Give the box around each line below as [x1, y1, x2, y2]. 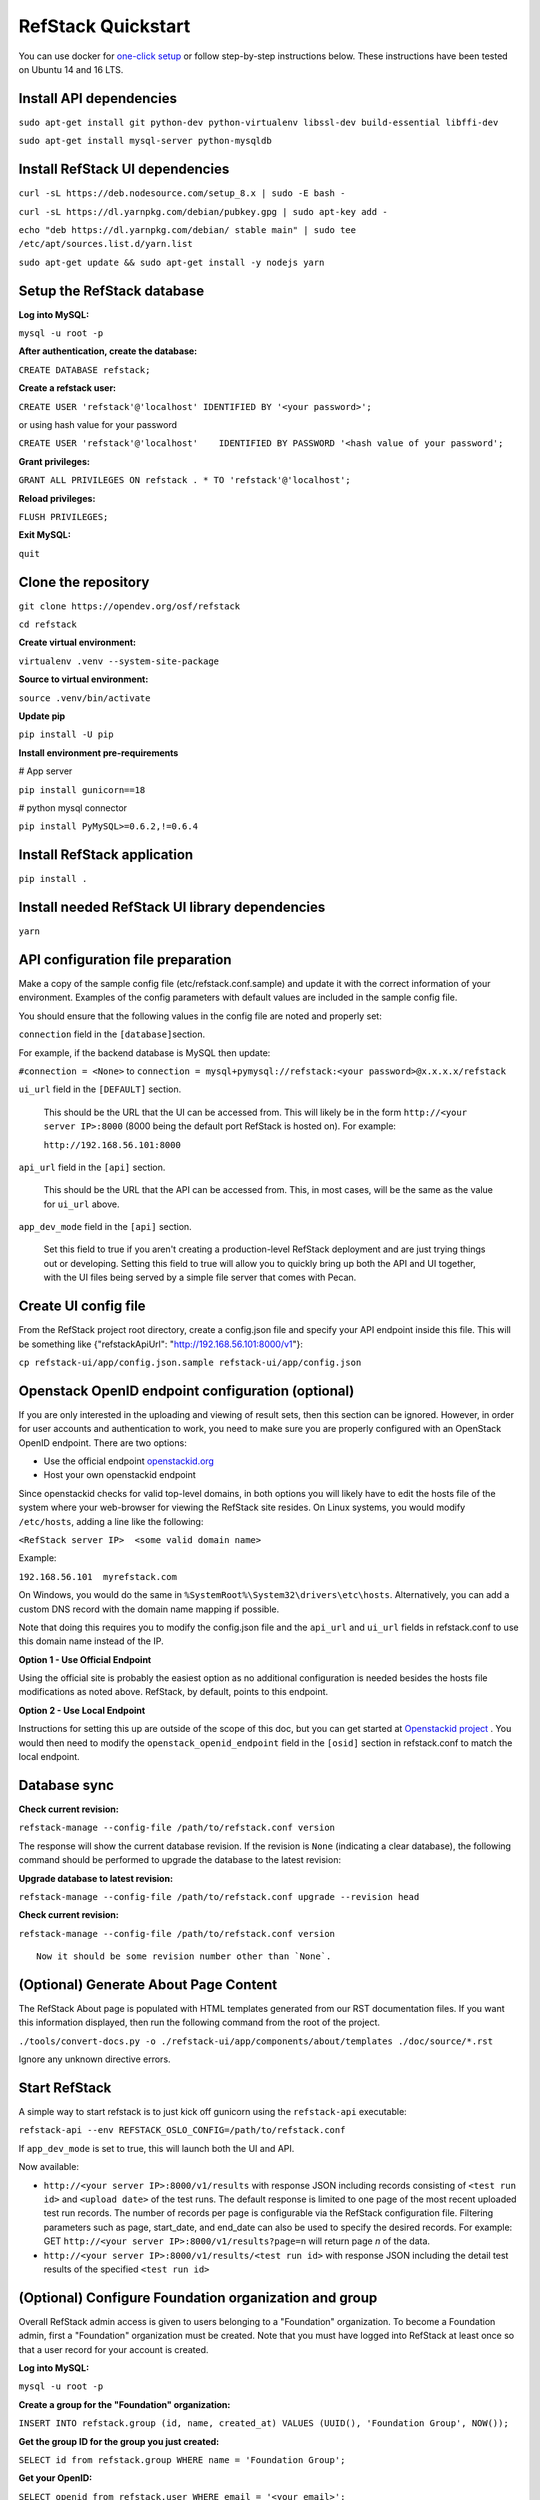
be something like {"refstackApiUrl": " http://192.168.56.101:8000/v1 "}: [18, 1338, 304, 1350]
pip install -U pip [18, 729, 114, 740]
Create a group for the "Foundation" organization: [18, 2398, 231, 2410]
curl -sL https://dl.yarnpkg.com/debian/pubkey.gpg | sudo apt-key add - [18, 206, 389, 217]
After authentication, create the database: [18, 345, 198, 357]
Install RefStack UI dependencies [18, 161, 230, 178]
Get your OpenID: [18, 2472, 93, 2484]
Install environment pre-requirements [18, 746, 179, 759]
